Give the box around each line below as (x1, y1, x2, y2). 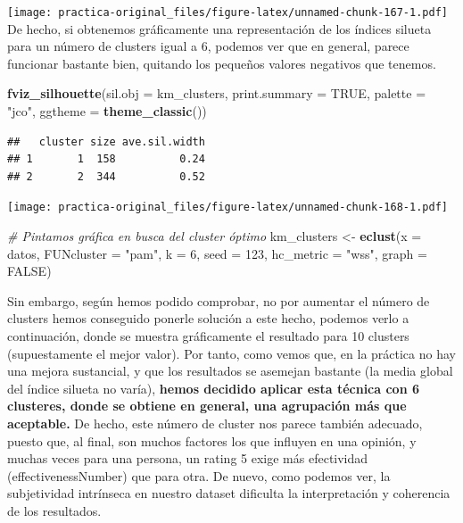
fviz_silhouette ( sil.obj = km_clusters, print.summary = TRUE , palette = (7, 84, 426, 103)
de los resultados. (7, 501, 102, 519)
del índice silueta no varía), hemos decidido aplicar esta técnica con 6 (7, 378, 420, 397)
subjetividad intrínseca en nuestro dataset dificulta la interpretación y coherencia (7, 484, 451, 502)
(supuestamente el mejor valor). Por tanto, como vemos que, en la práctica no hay (7, 344, 456, 362)
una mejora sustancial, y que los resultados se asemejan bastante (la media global (7, 361, 453, 380)
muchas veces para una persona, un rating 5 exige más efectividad (7, 449, 368, 468)
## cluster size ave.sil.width (7, 135, 205, 148)
